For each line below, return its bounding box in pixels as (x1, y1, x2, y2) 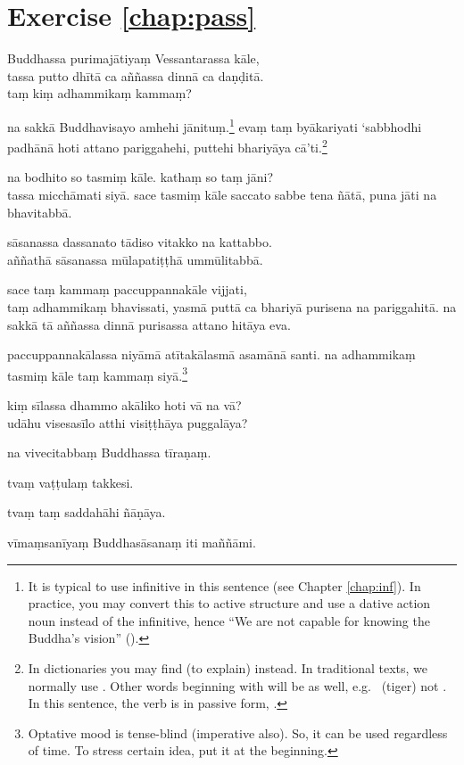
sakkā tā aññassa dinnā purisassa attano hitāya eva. (7, 315, 291, 333)
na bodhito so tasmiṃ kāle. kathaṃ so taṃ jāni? (7, 168, 274, 186)
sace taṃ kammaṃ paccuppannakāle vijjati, (7, 280, 247, 299)
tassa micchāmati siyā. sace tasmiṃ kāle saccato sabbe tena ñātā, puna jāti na (7, 185, 437, 203)
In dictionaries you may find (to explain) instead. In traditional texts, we (28, 658, 427, 677)
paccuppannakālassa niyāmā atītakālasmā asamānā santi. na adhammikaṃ (7, 345, 416, 364)
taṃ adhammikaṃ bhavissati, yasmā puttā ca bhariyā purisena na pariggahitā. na (7, 297, 457, 316)
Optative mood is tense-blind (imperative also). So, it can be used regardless (28, 723, 448, 742)
